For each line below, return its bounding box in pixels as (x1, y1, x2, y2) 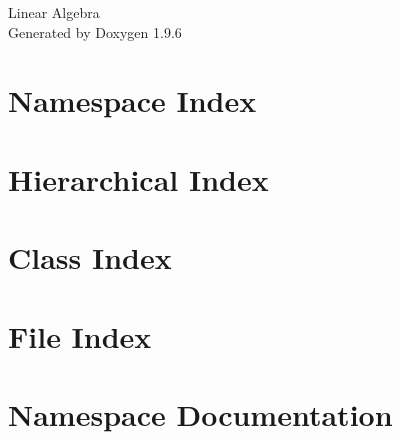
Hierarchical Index (8, 158, 269, 199)
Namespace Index (8, 80, 257, 121)
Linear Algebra (8, 2, 100, 22)
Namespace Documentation (8, 393, 393, 434)
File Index (8, 315, 152, 356)
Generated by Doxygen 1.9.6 (8, 21, 182, 42)
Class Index (8, 237, 172, 278)
